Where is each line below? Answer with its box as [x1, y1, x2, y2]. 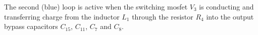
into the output [206, 11, 254, 21]
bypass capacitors [4, 21, 58, 31]
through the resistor [132, 11, 193, 21]
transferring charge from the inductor [4, 11, 120, 21]
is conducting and [199, 1, 254, 11]
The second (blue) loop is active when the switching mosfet [4, 1, 188, 11]
